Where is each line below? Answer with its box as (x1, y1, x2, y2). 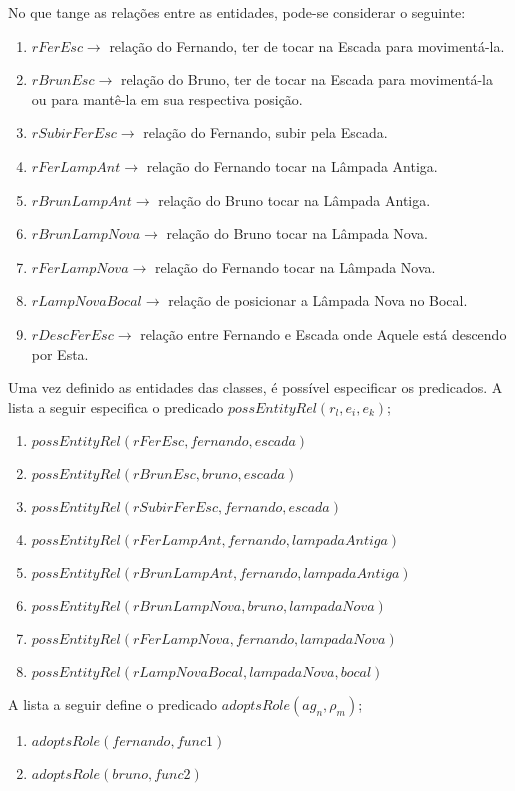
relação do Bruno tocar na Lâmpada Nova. (166, 223, 428, 244)
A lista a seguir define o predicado (8, 694, 218, 715)
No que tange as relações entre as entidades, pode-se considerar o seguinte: (8, 2, 466, 22)
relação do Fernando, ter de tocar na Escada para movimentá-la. (109, 35, 505, 56)
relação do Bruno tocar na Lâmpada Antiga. (158, 189, 431, 210)
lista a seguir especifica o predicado (8, 396, 224, 417)
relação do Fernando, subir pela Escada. (143, 122, 388, 143)
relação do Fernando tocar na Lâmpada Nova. (154, 256, 436, 277)
